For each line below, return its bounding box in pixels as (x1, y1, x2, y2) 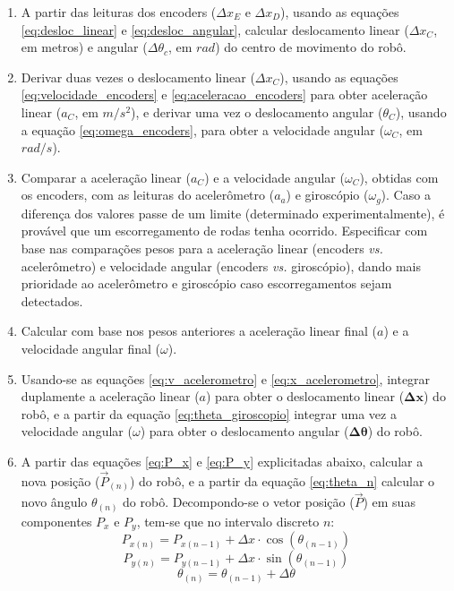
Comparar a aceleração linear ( (21, 167, 191, 186)
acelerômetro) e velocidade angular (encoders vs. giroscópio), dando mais (21, 256, 422, 275)
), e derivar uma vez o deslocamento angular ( (131, 102, 383, 121)
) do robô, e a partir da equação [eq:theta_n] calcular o (129, 471, 435, 490)
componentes (21, 511, 92, 530)
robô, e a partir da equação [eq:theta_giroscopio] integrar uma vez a (21, 404, 397, 423)
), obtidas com (359, 167, 439, 186)
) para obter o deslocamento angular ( (140, 422, 349, 441)
